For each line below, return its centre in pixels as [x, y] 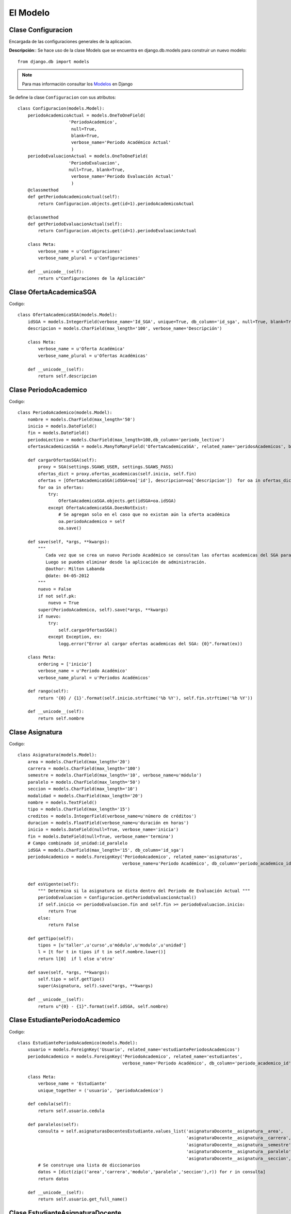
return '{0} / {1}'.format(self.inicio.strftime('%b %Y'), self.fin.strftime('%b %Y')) [145, 698]
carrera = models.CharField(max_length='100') [84, 768]
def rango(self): [48, 691]
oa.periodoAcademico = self [92, 521]
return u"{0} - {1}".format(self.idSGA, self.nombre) [103, 1006]
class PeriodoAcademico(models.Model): [65, 413]
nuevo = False [55, 589]
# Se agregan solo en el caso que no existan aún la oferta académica [144, 514]
